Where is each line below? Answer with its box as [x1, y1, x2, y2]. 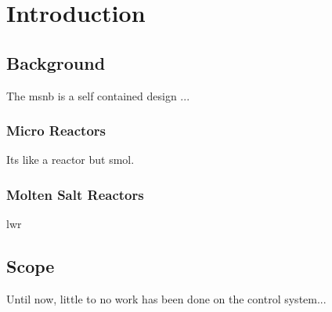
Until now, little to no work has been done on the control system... [6, 291, 327, 307]
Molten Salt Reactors [6, 184, 144, 204]
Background [6, 50, 106, 74]
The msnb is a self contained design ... [6, 87, 190, 103]
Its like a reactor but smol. [6, 151, 135, 168]
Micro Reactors [6, 121, 106, 140]
